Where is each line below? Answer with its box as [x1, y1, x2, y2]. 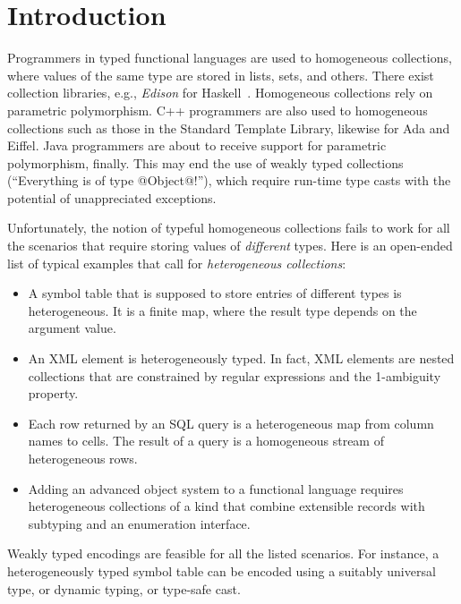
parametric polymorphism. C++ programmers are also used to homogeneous [7, 100, 428, 119]
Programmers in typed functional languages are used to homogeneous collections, [7, 48, 452, 67]
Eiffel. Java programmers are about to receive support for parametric [7, 136, 387, 155]
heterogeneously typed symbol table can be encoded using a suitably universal [7, 561, 436, 580]
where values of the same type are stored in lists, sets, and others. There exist [7, 65, 434, 84]
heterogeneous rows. [28, 449, 138, 467]
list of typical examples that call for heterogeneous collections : [7, 253, 346, 272]
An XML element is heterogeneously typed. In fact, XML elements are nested [28, 349, 455, 368]
